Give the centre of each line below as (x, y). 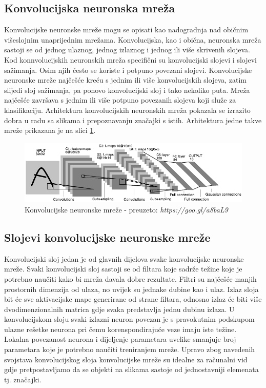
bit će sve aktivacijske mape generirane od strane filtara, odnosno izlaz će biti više (133, 299)
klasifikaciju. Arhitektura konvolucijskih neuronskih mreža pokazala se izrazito (127, 110)
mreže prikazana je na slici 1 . (50, 130)
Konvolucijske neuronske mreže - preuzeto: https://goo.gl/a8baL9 (126, 209)
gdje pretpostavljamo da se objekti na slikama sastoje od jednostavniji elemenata (131, 369)
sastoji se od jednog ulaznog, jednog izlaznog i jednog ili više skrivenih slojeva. (127, 50)
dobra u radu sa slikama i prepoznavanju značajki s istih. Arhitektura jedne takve (133, 120)
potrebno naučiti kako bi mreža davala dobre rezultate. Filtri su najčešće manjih (130, 278)
